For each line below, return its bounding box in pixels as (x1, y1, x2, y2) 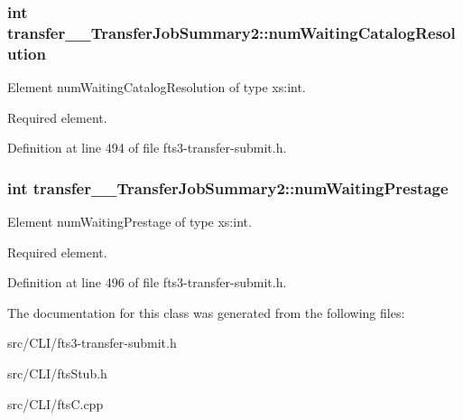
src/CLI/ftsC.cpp (7, 394, 104, 413)
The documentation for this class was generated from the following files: (7, 303, 405, 322)
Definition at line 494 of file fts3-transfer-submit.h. (7, 138, 287, 157)
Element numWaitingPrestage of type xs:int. (7, 212, 252, 231)
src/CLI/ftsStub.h (7, 364, 107, 383)
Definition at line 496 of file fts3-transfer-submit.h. (7, 273, 287, 292)
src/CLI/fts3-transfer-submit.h (7, 333, 177, 352)
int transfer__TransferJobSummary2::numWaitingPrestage (7, 176, 449, 199)
